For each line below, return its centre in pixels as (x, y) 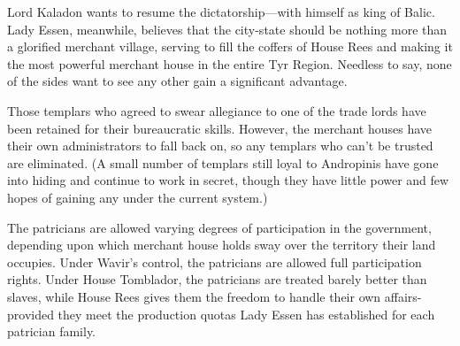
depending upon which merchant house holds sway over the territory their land (222, 245)
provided (31, 314)
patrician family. (52, 331)
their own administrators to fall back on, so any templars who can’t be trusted (220, 146)
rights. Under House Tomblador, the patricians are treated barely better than (217, 279)
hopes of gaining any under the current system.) (138, 197)
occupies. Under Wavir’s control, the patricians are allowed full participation (215, 261)
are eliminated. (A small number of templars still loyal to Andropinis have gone (223, 162)
